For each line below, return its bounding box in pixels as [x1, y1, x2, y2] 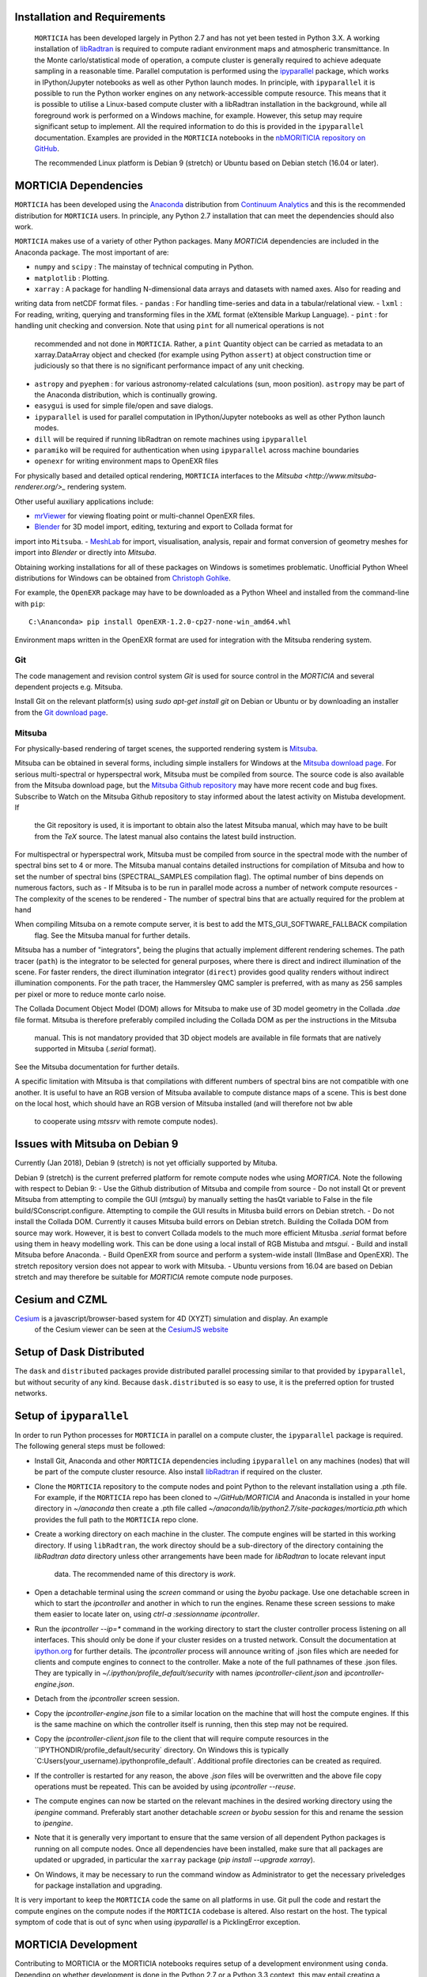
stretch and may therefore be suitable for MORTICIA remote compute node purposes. [14, 1272, 293, 1282]
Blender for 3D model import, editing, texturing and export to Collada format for [34, 522, 293, 531]
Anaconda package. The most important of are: [14, 248, 169, 257]
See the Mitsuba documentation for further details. [14, 1062, 179, 1072]
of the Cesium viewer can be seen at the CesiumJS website [34, 1325, 229, 1334]
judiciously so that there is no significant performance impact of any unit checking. [34, 361, 304, 371]
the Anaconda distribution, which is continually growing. [34, 390, 217, 399]
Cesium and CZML [14, 1293, 108, 1306]
